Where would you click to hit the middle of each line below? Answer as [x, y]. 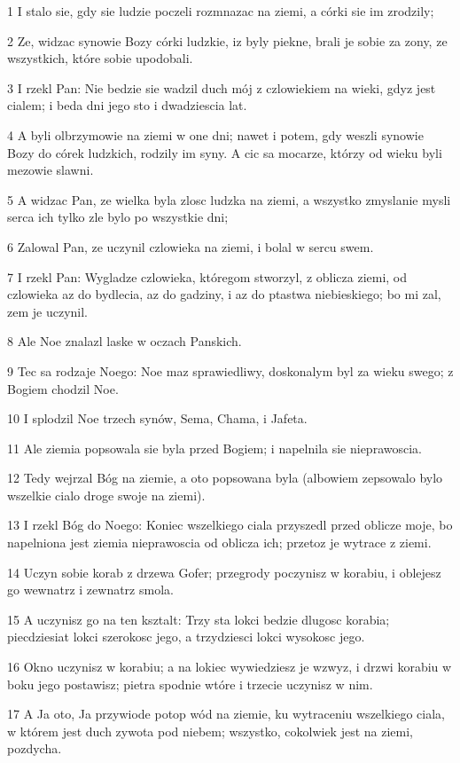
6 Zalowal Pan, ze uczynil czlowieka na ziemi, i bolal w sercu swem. [191, 246]
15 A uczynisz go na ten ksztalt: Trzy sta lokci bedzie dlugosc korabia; [199, 619]
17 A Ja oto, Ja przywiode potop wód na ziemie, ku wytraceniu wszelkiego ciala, [226, 714]
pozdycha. [35, 748]
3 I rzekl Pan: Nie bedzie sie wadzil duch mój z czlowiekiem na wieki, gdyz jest [222, 87]
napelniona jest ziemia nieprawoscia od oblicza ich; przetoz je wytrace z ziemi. [219, 543]
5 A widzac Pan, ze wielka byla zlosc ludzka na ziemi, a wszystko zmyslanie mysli [229, 199]
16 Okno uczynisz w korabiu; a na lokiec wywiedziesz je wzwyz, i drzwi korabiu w [230, 667]
